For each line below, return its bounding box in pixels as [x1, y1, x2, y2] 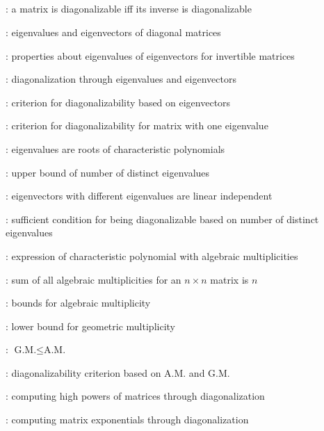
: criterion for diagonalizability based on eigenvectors [6, 95, 231, 109]
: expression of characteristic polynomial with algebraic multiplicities [6, 248, 298, 263]
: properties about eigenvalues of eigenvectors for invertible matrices [6, 48, 295, 63]
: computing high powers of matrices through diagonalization [6, 389, 265, 403]
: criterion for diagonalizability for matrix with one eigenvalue [6, 118, 268, 133]
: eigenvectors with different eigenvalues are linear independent [6, 188, 273, 203]
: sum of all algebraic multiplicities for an [6, 272, 181, 286]
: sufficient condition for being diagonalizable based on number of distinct [6, 211, 319, 226]
